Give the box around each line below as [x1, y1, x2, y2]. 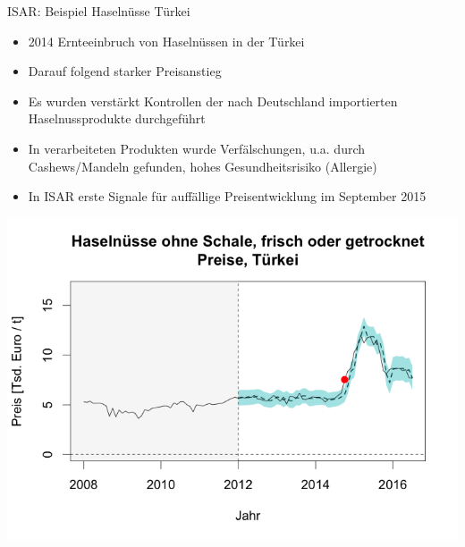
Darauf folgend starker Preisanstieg [28, 62, 222, 80]
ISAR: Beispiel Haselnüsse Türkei [7, 2, 190, 20]
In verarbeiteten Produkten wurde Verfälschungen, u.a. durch [28, 139, 366, 157]
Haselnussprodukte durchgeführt [28, 109, 206, 128]
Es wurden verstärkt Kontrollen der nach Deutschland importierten [28, 91, 398, 110]
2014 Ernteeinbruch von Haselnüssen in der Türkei [28, 31, 305, 50]
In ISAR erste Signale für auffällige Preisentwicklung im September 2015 [28, 187, 427, 206]
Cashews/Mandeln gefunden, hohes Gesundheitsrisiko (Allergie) [28, 156, 377, 175]
